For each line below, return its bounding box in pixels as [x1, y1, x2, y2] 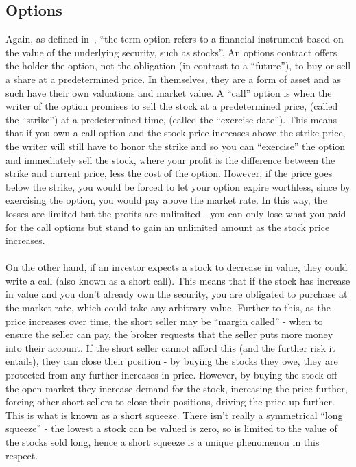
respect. [5, 448, 38, 462]
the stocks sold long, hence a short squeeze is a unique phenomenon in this [5, 435, 320, 449]
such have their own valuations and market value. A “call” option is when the [5, 85, 332, 99]
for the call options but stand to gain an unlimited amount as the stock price [5, 219, 330, 234]
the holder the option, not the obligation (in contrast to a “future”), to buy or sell [5, 58, 351, 73]
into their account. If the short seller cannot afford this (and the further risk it [5, 340, 335, 355]
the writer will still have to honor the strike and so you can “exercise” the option [5, 139, 346, 153]
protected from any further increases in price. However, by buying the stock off [5, 368, 337, 382]
